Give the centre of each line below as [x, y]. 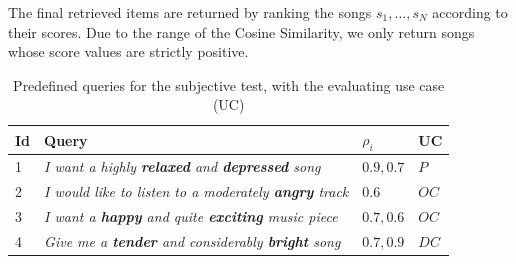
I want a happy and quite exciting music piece [191, 215]
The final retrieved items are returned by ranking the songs [190, 12]
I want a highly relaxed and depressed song [182, 166]
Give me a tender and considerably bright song [192, 240]
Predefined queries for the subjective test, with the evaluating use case [229, 84]
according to [470, 12]
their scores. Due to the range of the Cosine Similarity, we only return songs [241, 31]
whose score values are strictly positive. [128, 51]
